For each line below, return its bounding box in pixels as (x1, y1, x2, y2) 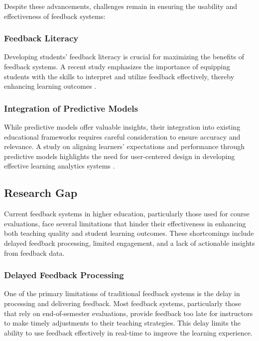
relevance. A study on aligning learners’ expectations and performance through (4, 141, 245, 152)
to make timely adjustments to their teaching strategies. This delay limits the (4, 318, 241, 328)
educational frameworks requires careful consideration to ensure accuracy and (4, 131, 241, 142)
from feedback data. (4, 247, 65, 258)
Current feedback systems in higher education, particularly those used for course (4, 208, 250, 219)
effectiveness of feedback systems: (4, 10, 106, 21)
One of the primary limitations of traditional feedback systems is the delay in (4, 288, 240, 299)
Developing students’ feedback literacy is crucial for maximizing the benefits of (4, 51, 245, 62)
